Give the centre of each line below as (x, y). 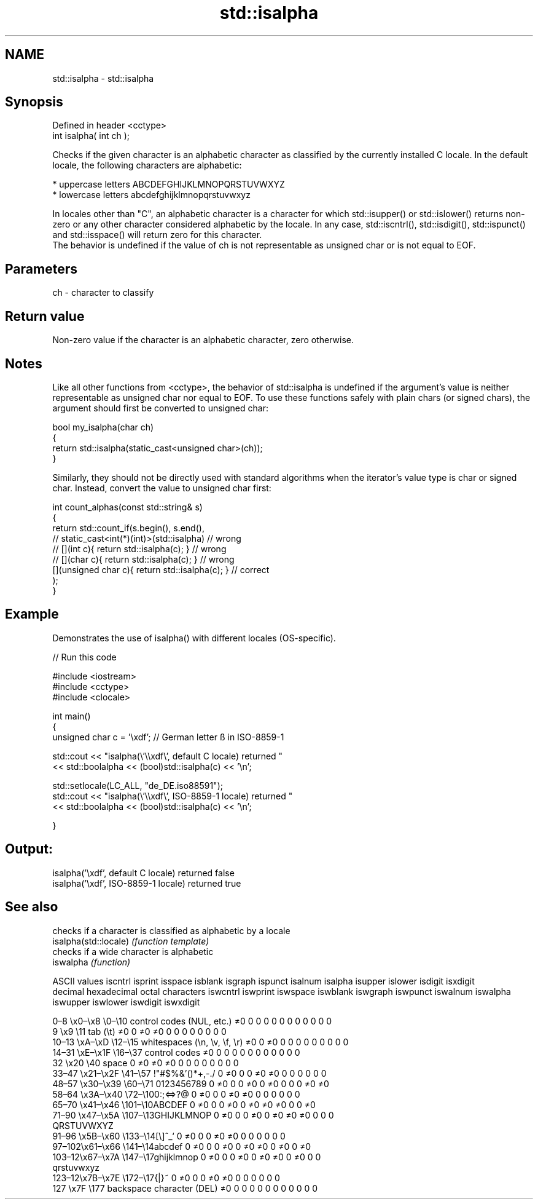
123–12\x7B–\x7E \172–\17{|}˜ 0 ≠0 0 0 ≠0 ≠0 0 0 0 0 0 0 (166, 1178)
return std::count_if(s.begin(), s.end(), (128, 528)
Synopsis (34, 102)
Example (32, 614)
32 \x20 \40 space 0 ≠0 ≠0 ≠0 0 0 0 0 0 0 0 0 (146, 1063)
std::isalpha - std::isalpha (103, 78)
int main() (72, 716)
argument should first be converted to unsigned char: (160, 408)
